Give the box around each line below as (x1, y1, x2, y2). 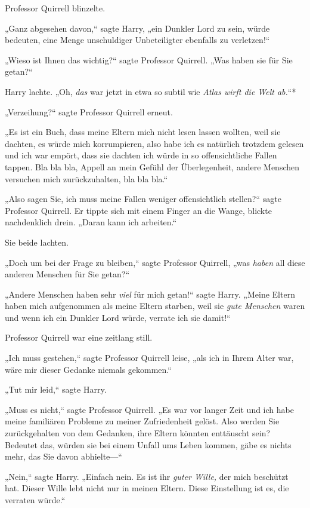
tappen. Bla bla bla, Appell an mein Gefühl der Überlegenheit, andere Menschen (5, 160, 300, 173)
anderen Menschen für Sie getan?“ (5, 268, 129, 280)
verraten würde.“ (5, 494, 66, 506)
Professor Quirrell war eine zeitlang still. (5, 331, 153, 344)
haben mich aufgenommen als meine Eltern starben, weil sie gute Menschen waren (5, 299, 305, 312)
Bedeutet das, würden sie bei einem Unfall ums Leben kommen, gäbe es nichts (5, 438, 292, 451)
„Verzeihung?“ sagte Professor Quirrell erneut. (5, 105, 173, 118)
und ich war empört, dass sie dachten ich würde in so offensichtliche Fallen (5, 149, 277, 161)
